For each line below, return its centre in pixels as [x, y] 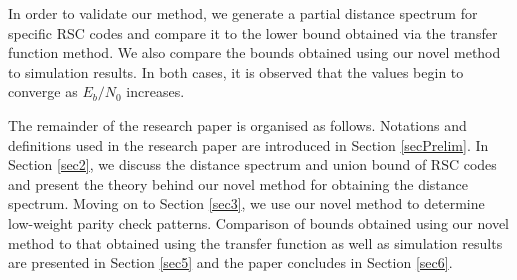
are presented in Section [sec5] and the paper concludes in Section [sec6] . [230, 262]
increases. [155, 91]
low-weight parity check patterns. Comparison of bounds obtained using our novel [258, 222]
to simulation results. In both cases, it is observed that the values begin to [236, 71]
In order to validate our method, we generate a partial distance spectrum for [243, 13]
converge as [43, 91]
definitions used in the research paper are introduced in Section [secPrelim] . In [248, 144]
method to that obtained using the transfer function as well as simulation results [255, 242]
